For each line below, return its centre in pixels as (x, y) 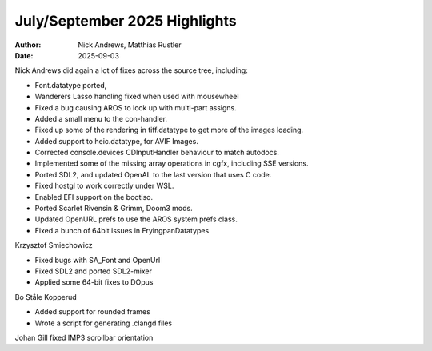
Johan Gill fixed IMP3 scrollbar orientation (84, 337)
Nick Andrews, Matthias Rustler (130, 45)
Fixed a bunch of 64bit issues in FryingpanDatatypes (122, 230)
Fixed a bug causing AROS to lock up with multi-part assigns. (136, 107)
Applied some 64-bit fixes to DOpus (94, 282)
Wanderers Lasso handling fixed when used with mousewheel (137, 97)
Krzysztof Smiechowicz (54, 245)
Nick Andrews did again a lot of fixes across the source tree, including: (131, 70)
